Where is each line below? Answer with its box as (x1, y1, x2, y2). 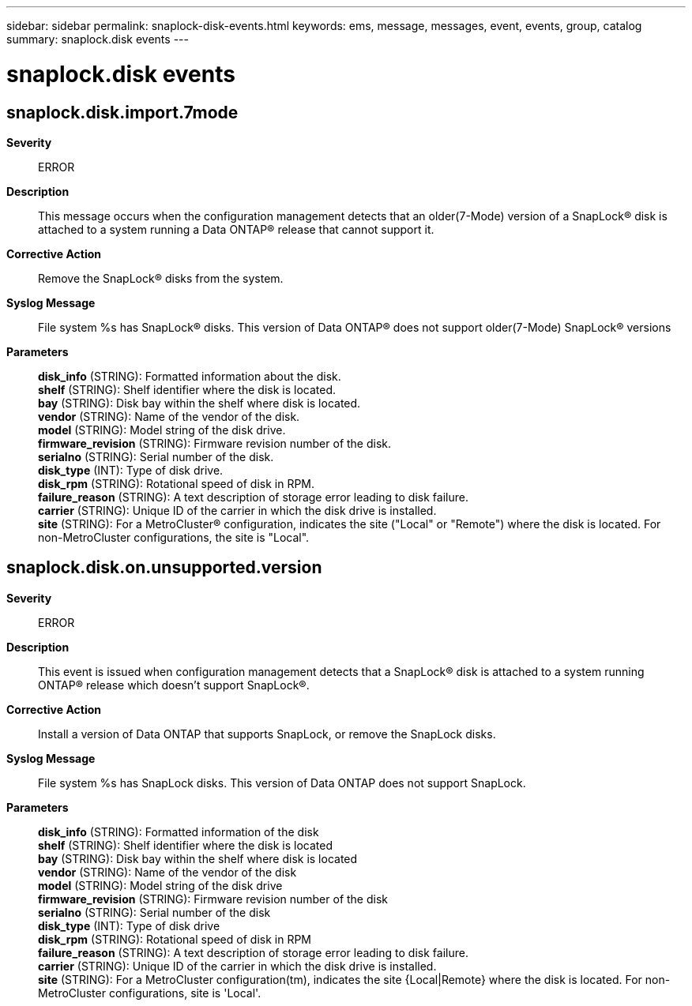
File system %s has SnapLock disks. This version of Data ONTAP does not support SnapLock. (38, 775, 526, 790)
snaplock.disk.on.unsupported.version (6, 557, 322, 578)
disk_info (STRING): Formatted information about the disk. (38, 369, 341, 383)
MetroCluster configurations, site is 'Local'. (38, 985, 261, 1000)
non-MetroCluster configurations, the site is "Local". (38, 530, 310, 544)
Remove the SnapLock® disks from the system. (38, 271, 284, 285)
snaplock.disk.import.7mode (6, 102, 239, 122)
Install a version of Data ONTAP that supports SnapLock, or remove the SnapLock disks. (38, 726, 496, 741)
